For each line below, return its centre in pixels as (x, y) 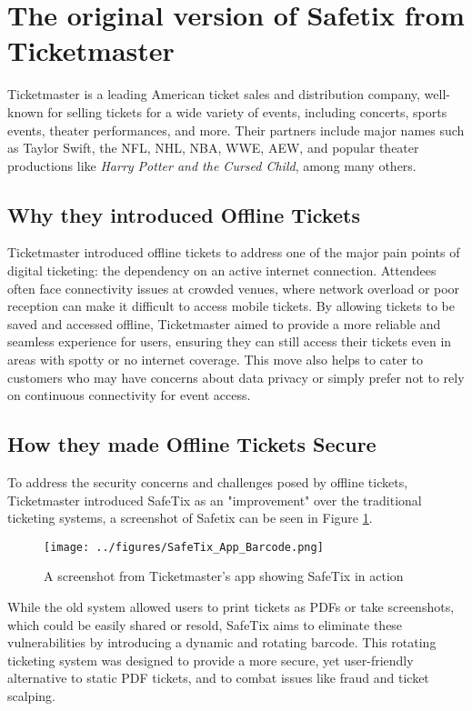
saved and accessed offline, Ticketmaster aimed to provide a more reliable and (224, 323)
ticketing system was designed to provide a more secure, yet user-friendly (211, 660)
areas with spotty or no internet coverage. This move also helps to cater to (216, 360)
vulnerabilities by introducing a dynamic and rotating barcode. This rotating (222, 642)
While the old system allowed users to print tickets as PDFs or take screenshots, (231, 607)
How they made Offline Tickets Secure (192, 444)
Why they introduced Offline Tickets (184, 214)
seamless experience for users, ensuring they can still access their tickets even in (230, 341)
